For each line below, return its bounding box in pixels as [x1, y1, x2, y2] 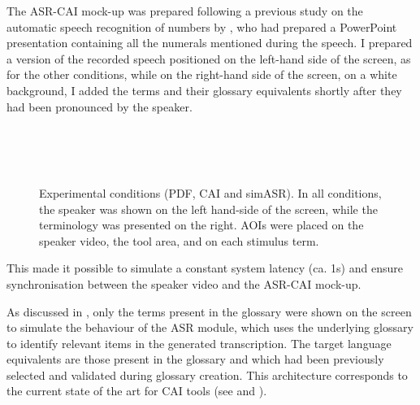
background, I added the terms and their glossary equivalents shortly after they [6, 81, 402, 98]
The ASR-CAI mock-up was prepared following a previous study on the [6, 2, 363, 19]
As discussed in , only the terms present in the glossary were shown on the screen [6, 303, 412, 320]
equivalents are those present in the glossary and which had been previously [6, 351, 384, 368]
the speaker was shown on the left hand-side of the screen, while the [39, 200, 378, 217]
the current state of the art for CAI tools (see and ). [6, 382, 267, 399]
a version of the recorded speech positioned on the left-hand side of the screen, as [6, 50, 411, 67]
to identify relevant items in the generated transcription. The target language [6, 334, 392, 351]
